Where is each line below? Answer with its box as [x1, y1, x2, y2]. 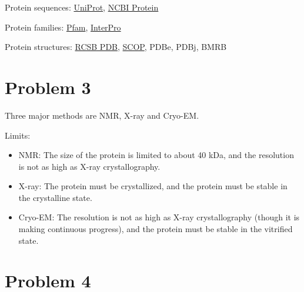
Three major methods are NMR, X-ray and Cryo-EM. [5, 109, 199, 121]
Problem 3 [5, 75, 91, 99]
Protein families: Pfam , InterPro [5, 21, 121, 33]
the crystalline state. [18, 191, 92, 203]
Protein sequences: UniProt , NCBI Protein [5, 1, 159, 13]
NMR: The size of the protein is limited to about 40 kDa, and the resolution [18, 149, 294, 161]
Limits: [5, 129, 31, 141]
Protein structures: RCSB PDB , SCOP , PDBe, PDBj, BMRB [5, 41, 227, 53]
